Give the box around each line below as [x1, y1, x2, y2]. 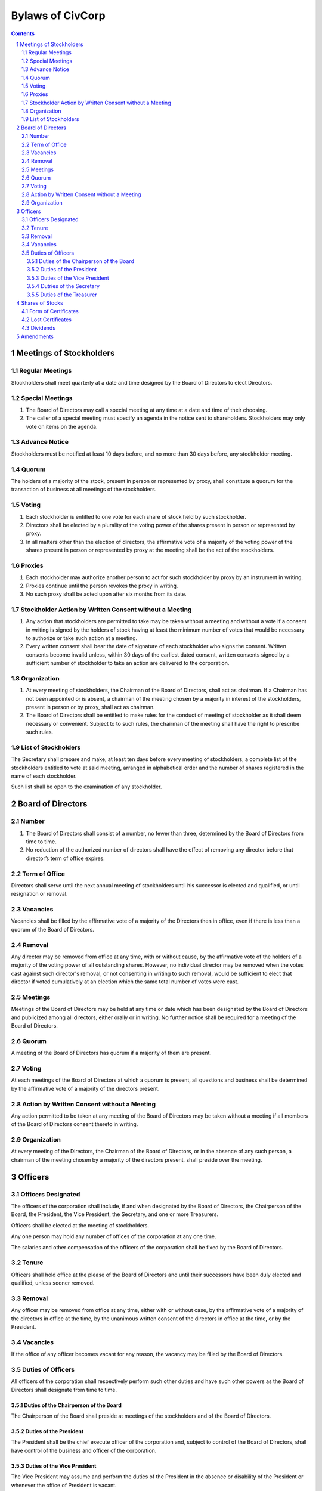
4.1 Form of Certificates [21, 308, 79, 315]
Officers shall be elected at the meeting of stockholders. [11, 1221, 150, 1229]
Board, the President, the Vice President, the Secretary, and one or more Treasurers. [11, 1211, 219, 1218]
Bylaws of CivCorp [11, 9, 106, 22]
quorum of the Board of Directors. [11, 926, 95, 933]
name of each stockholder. [11, 772, 77, 779]
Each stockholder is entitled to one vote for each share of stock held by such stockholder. [26, 513, 247, 520]
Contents [11, 30, 35, 37]
